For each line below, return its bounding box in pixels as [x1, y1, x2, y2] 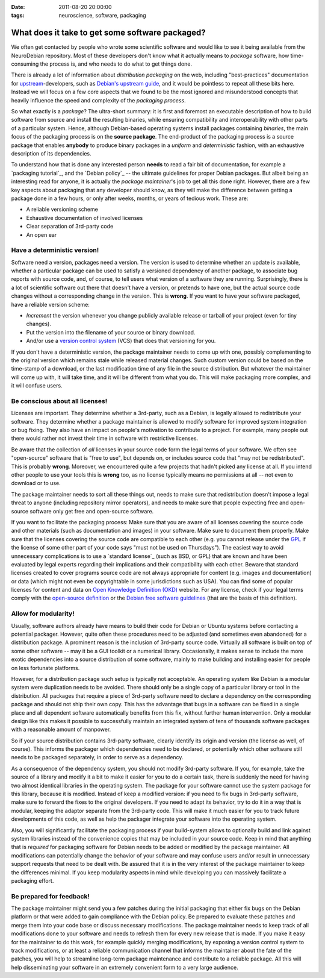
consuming [11, 60, 39, 67]
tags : [11, 12, 25, 19]
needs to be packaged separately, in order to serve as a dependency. [11, 754, 184, 761]
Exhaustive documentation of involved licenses [26, 214, 143, 221]
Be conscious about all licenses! [11, 397, 108, 405]
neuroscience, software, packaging [58, 12, 147, 19]
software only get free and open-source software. [29, 507, 154, 515]
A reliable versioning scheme [26, 205, 99, 213]
